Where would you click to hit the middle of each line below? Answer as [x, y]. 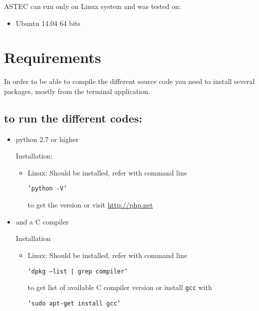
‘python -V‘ [47, 189]
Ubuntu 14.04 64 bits [48, 23]
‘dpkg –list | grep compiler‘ [78, 271]
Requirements [53, 57]
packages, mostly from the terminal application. [77, 91]
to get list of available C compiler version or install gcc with [120, 287]
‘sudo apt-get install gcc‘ [74, 303]
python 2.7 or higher [47, 139]
